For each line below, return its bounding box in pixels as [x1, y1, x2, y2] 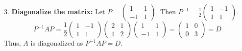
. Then [156, 6, 176, 16]
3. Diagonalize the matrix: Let [4, 6, 105, 16]
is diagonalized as [30, 38, 83, 48]
